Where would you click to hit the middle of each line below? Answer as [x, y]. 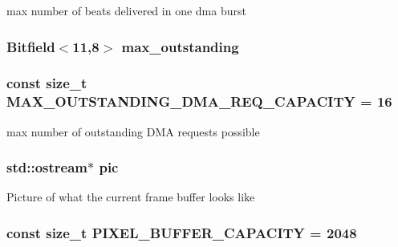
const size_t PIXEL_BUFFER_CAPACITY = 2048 [182, 232]
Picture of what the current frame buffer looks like [131, 197]
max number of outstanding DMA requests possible [133, 131]
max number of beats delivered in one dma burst [126, 10]
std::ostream [47, 167]
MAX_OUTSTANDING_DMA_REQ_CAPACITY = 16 [199, 101]
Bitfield [31, 46]
